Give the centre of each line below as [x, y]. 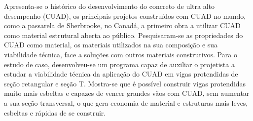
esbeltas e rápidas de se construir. [55, 112]
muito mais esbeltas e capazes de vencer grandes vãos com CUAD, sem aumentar [127, 93]
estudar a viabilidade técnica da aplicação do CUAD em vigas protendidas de [121, 74]
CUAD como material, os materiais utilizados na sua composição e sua [111, 45]
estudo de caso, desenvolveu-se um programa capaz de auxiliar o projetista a [119, 64]
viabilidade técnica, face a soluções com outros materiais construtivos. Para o [121, 54]
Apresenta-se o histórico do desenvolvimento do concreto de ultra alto [109, 6]
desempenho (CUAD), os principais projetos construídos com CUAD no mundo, [125, 16]
